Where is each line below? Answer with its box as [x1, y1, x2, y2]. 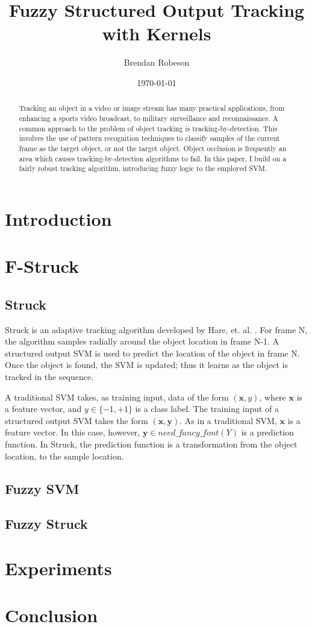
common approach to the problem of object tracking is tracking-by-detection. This [19, 123, 278, 133]
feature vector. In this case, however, [5, 426, 140, 438]
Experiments [5, 555, 112, 580]
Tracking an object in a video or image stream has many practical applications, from [19, 103, 285, 113]
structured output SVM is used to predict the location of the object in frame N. [5, 346, 300, 359]
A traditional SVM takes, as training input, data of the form [5, 390, 229, 403]
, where [259, 390, 286, 403]
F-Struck [5, 254, 79, 278]
